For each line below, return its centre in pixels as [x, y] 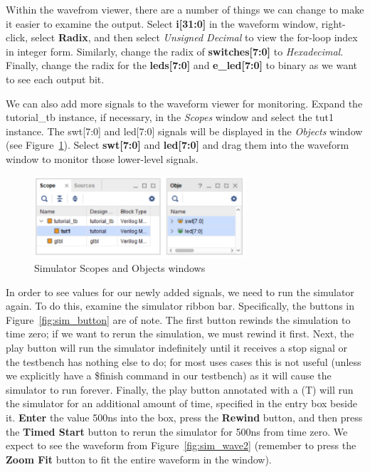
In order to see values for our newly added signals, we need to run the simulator [180, 292]
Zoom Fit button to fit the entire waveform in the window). [139, 459]
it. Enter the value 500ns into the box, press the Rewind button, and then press [184, 417]
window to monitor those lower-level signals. [102, 158]
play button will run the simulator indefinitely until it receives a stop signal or [177, 347]
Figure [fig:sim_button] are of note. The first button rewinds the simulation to [178, 319]
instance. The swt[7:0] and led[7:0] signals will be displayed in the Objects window [184, 131]
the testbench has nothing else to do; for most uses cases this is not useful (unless [184, 361]
